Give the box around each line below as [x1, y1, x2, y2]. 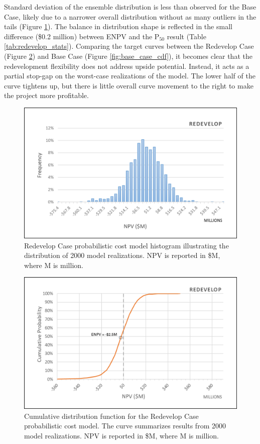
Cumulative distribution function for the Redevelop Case [24, 410, 199, 421]
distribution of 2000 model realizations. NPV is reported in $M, [24, 250, 220, 260]
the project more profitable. [4, 90, 89, 101]
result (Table [167, 31, 206, 41]
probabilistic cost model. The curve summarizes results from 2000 [24, 420, 226, 431]
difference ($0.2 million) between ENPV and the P [4, 31, 160, 41]
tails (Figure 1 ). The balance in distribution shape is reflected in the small [4, 21, 232, 32]
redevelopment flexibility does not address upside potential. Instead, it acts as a [4, 60, 249, 71]
